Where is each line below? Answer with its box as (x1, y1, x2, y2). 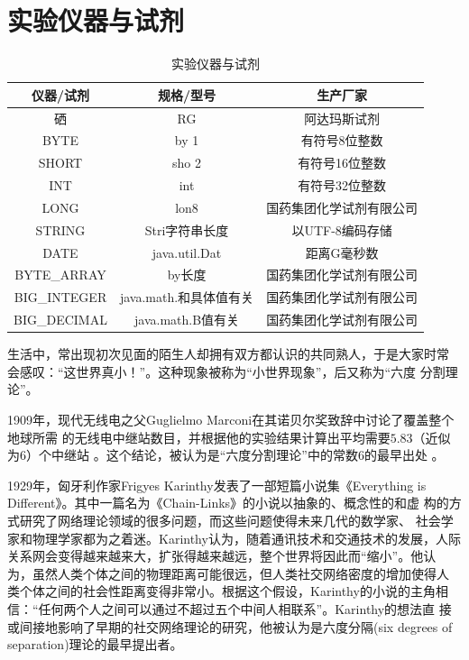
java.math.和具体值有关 (119, 288, 254, 307)
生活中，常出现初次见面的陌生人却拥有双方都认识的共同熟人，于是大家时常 (7, 344, 449, 363)
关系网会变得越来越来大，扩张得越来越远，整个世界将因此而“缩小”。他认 (7, 546, 437, 565)
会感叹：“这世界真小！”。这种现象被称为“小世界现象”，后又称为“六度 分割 (7, 362, 446, 380)
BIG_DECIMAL (14, 310, 107, 329)
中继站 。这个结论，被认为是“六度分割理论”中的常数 (51, 445, 358, 464)
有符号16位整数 (298, 153, 387, 172)
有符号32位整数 (298, 176, 387, 195)
